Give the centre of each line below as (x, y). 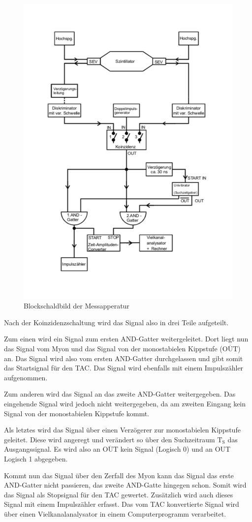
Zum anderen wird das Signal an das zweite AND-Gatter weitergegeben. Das (120, 394)
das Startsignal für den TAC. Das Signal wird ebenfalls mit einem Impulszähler (124, 368)
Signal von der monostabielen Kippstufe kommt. (77, 413)
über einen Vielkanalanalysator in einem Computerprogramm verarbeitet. (115, 513)
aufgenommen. (26, 377)
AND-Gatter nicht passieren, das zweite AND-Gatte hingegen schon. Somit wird (125, 485)
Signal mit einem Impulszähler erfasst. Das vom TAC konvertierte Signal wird (122, 504)
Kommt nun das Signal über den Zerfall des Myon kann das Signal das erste (119, 475)
